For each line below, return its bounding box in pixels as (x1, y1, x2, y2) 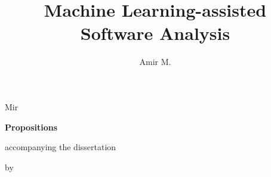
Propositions (5, 120, 58, 133)
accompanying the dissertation (5, 141, 116, 153)
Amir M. (139, 55, 171, 68)
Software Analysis (80, 21, 230, 45)
